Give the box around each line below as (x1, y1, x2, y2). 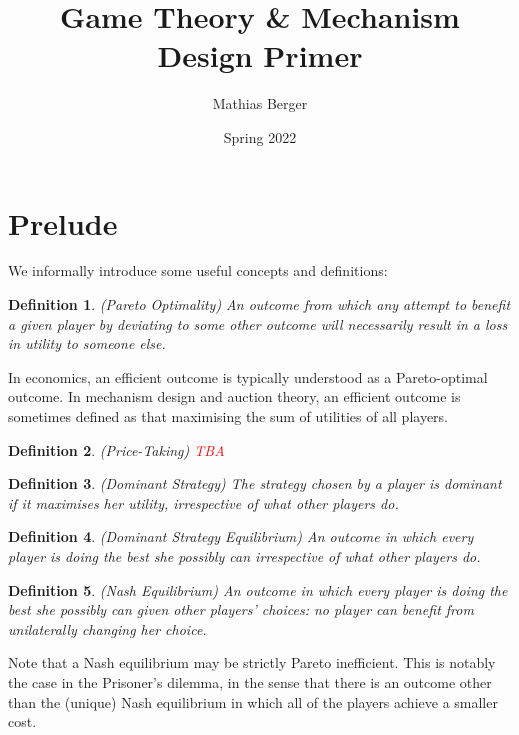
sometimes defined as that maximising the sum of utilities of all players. (8, 406, 448, 426)
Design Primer (157, 35, 363, 76)
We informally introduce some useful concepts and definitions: (8, 260, 388, 281)
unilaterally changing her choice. (8, 618, 207, 639)
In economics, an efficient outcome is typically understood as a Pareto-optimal (8, 366, 488, 387)
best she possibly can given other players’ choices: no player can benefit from (8, 599, 474, 620)
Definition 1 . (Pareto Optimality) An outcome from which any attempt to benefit (8, 294, 511, 315)
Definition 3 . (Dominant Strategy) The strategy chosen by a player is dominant (8, 473, 502, 494)
